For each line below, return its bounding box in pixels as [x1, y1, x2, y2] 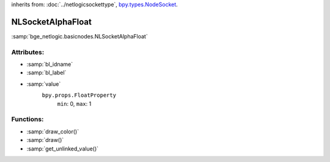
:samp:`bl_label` [26, 69, 67, 76]
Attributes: [11, 48, 45, 56]
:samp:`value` [26, 80, 61, 88]
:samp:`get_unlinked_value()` [26, 145, 99, 152]
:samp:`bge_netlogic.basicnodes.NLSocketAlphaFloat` [11, 32, 148, 40]
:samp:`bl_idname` [26, 61, 73, 68]
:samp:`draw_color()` [26, 128, 79, 135]
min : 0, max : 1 [57, 100, 92, 107]
